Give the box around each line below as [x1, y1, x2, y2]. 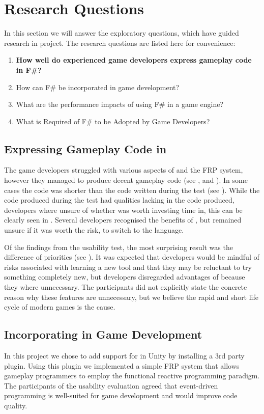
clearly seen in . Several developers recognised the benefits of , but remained [4, 214, 242, 225]
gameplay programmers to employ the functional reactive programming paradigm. [4, 370, 260, 381]
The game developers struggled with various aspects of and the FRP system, [4, 164, 243, 175]
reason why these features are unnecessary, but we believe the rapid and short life [4, 291, 259, 302]
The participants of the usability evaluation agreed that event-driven [4, 380, 218, 391]
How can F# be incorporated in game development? [16, 81, 180, 92]
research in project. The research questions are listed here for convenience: [4, 37, 236, 48]
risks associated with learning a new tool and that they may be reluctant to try [4, 261, 252, 272]
